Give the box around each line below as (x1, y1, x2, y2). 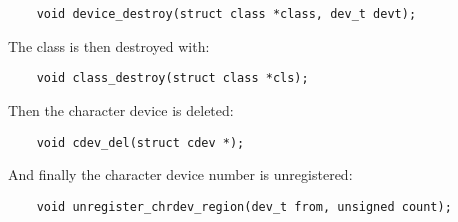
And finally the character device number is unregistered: (8, 164, 353, 185)
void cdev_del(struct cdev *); (36, 135, 245, 150)
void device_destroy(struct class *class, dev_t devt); (36, 7, 417, 21)
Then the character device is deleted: (8, 99, 234, 120)
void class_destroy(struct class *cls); (36, 71, 309, 86)
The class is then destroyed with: (8, 35, 210, 56)
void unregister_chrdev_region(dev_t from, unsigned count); (36, 199, 452, 214)
